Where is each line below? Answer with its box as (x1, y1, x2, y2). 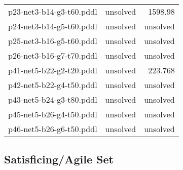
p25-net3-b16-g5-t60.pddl (8, 35, 97, 47)
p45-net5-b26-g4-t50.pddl (8, 108, 97, 120)
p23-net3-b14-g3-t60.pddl (8, 6, 97, 17)
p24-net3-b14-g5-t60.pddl (8, 20, 97, 32)
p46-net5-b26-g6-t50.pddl (8, 123, 97, 135)
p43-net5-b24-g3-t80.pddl (8, 94, 97, 105)
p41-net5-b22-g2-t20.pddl (8, 64, 97, 76)
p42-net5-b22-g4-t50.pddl (8, 79, 97, 91)
